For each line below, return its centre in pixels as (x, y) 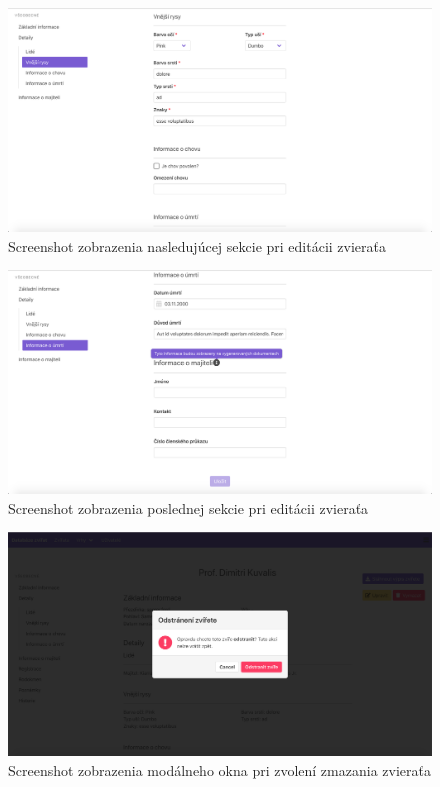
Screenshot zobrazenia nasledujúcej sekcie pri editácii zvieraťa (197, 245)
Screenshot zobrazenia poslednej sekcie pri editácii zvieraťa (188, 507)
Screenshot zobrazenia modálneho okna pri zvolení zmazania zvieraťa (219, 769)
